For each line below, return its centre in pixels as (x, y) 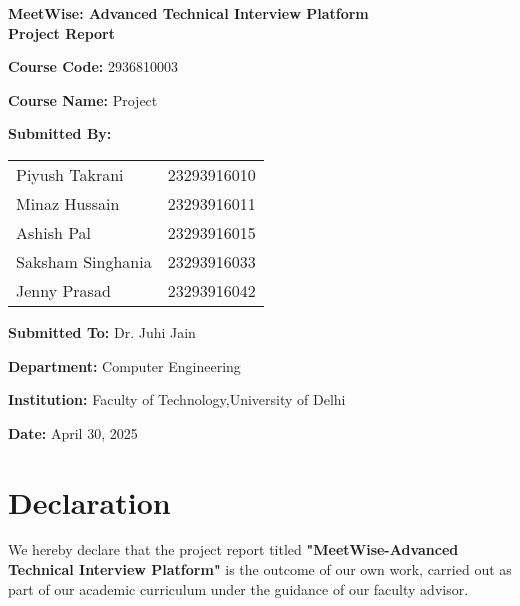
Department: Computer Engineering (124, 365)
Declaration (89, 501)
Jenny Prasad (63, 290)
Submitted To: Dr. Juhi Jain (102, 331)
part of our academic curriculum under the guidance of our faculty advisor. (238, 588)
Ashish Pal (54, 232)
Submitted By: (60, 133)
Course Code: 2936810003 (93, 66)
